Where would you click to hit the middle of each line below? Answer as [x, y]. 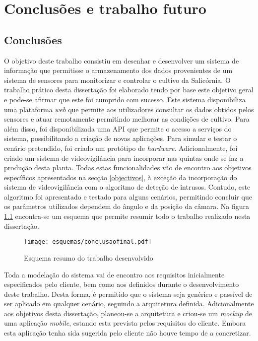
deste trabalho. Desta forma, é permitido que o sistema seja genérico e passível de [128, 294]
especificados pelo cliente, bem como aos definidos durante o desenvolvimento [122, 284]
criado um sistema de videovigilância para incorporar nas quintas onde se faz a [124, 158]
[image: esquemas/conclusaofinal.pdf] [88, 242]
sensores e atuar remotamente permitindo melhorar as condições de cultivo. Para [127, 119]
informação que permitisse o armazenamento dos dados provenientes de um [118, 70]
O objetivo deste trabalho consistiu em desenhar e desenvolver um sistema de [122, 60]
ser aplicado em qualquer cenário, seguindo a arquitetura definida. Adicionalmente [129, 304]
